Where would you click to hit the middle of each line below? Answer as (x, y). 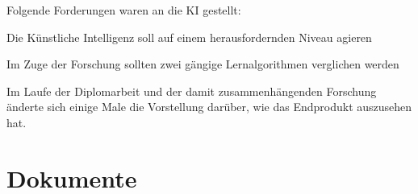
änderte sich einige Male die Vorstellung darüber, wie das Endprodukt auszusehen (209, 107)
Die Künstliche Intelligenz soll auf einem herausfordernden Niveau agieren (189, 37)
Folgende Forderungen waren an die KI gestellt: (124, 10)
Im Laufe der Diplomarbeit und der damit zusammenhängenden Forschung (192, 91)
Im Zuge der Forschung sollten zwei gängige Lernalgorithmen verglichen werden (203, 64)
